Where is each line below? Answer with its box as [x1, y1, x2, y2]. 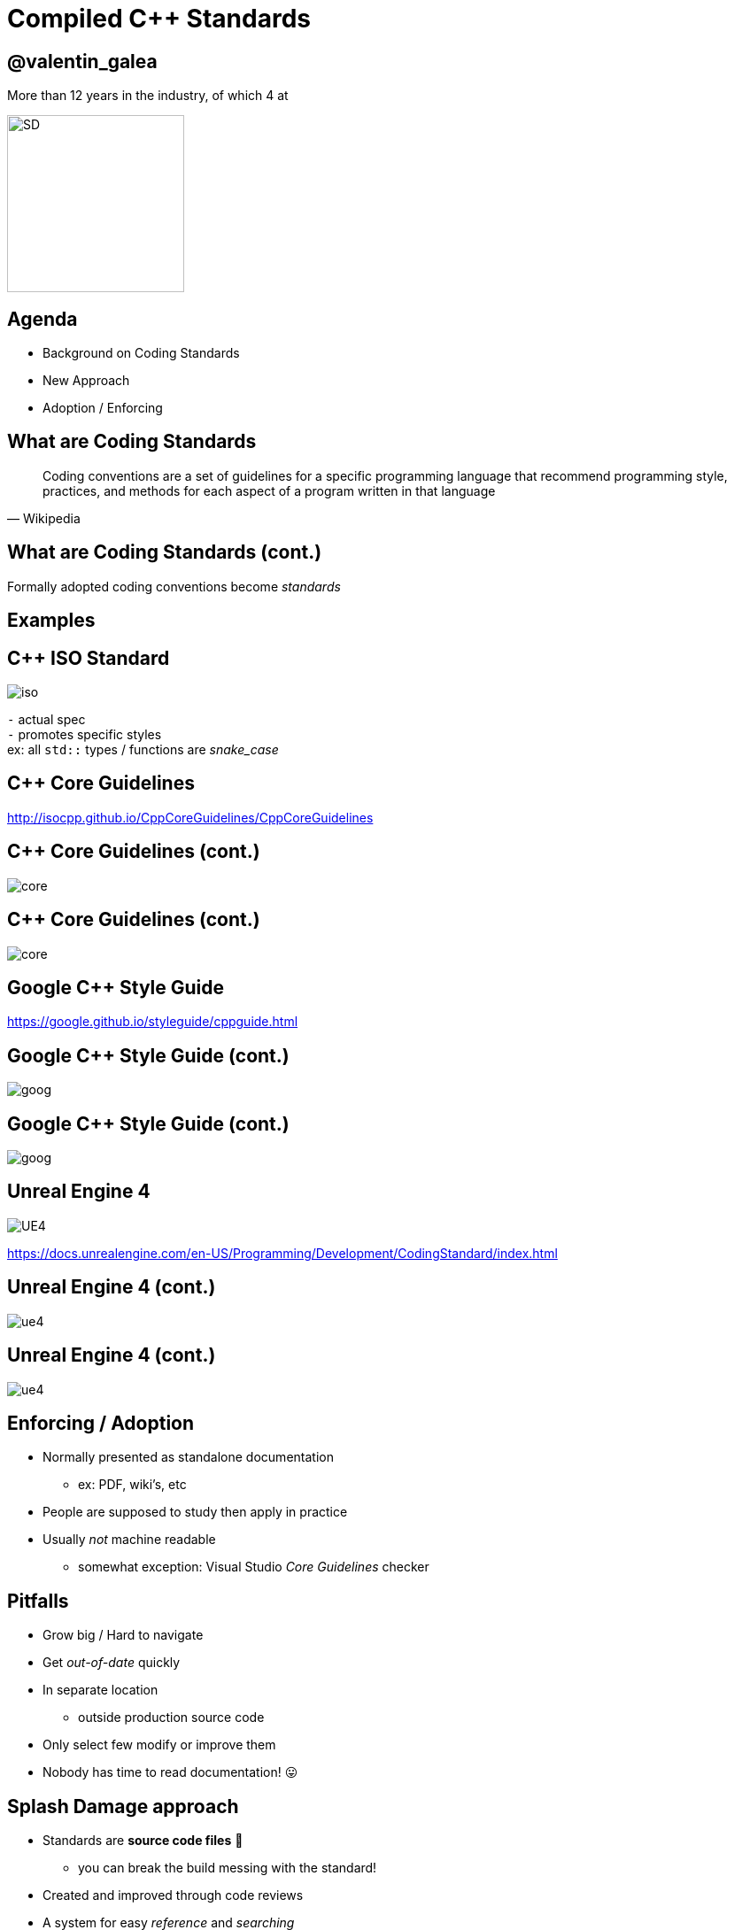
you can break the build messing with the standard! [78, 1860, 377, 1876]
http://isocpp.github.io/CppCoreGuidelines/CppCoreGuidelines [7, 809, 374, 825]
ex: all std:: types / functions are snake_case [7, 741, 279, 757]
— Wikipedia [7, 510, 81, 526]
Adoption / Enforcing [42, 400, 163, 416]
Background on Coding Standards [42, 345, 240, 361]
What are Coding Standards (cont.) [7, 541, 322, 564]
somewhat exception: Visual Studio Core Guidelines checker [78, 1559, 429, 1575]
